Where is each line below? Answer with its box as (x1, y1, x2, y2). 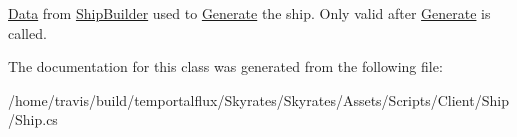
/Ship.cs (8, 109, 58, 130)
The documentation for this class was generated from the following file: (8, 56, 443, 77)
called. (8, 22, 47, 43)
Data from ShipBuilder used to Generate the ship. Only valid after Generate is (8, 3, 491, 23)
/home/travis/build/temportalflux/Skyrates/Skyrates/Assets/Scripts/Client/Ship (8, 89, 509, 110)
